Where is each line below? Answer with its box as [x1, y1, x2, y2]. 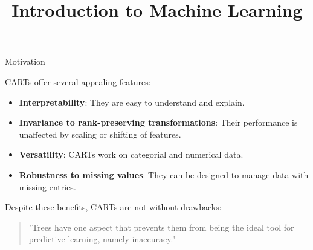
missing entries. [19, 180, 76, 193]
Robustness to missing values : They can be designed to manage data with [19, 168, 309, 181]
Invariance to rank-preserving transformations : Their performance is [19, 116, 298, 129]
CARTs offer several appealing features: [5, 75, 151, 88]
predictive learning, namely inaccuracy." [28, 232, 176, 245]
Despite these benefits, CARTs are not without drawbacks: [5, 200, 222, 213]
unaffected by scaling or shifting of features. [19, 127, 181, 140]
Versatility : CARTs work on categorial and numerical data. [19, 148, 244, 161]
